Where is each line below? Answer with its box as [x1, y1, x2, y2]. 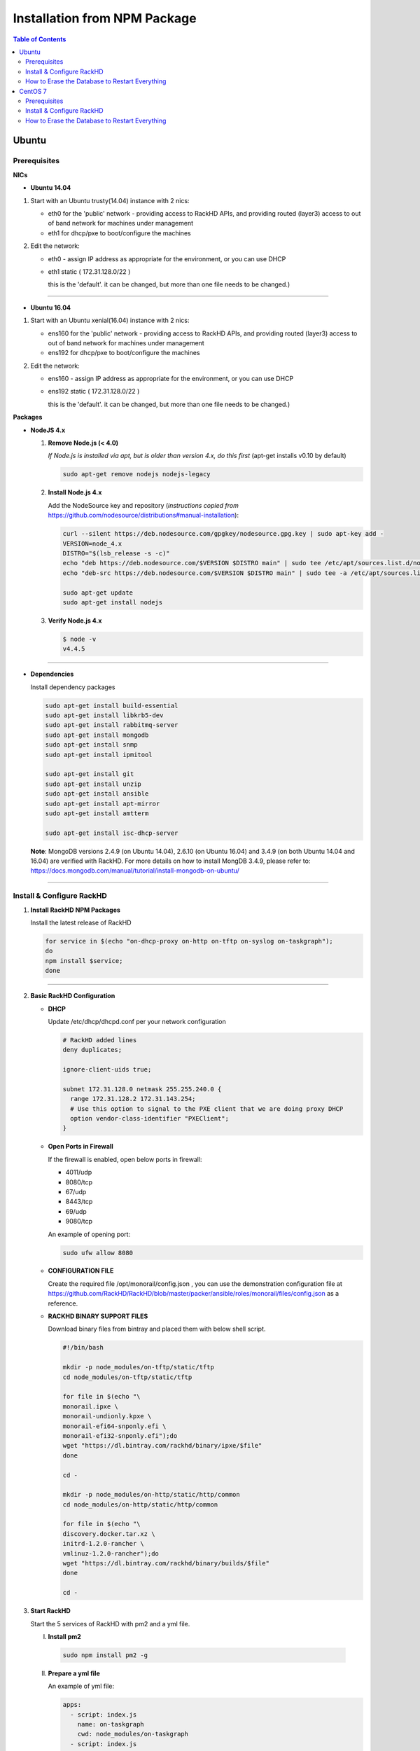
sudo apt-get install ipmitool [45, 750, 153, 759]
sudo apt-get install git [45, 770, 134, 778]
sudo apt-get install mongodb [45, 731, 149, 739]
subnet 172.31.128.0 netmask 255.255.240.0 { [62, 1085, 222, 1093]
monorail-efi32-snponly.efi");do [62, 1432, 178, 1439]
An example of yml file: [48, 1682, 115, 1691]
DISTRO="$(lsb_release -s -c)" [62, 549, 171, 557]
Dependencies [30, 670, 74, 679]
